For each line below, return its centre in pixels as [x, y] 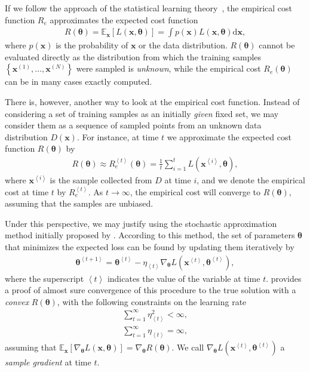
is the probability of [92, 45]
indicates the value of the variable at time [184, 278]
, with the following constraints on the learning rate [152, 301]
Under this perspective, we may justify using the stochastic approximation [141, 223]
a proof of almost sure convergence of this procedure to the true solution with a [151, 290]
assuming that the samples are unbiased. [79, 203]
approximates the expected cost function [124, 19]
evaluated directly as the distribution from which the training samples [133, 56]
